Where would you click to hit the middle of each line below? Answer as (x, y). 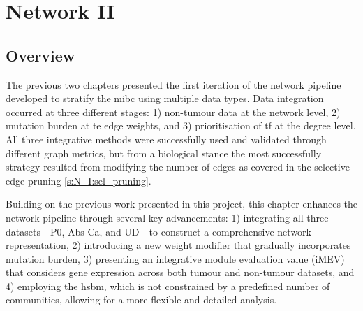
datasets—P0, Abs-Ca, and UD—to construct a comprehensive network (158, 231)
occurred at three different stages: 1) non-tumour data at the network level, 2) (173, 111)
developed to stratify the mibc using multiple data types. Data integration (165, 98)
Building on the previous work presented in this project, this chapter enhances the (182, 204)
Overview (40, 55)
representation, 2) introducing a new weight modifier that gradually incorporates (178, 245)
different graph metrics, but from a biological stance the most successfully (164, 153)
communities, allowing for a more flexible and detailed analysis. (141, 299)
